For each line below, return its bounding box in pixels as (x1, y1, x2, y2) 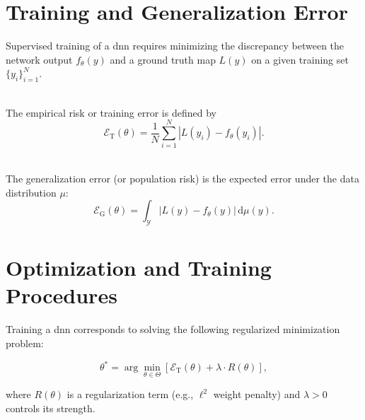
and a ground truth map (110, 52, 216, 66)
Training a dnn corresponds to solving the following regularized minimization (6, 322, 340, 337)
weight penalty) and (213, 387, 301, 402)
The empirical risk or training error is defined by (6, 105, 216, 119)
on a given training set (251, 52, 349, 66)
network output (6, 52, 73, 66)
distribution (6, 185, 57, 199)
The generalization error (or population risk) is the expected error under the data (6, 171, 359, 186)
